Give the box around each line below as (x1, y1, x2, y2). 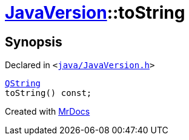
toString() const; (5, 88, 92, 98)
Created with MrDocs (5, 106, 90, 117)
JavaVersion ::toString (5, 2, 185, 23)
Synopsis (5, 34, 62, 49)
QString (5, 78, 41, 89)
